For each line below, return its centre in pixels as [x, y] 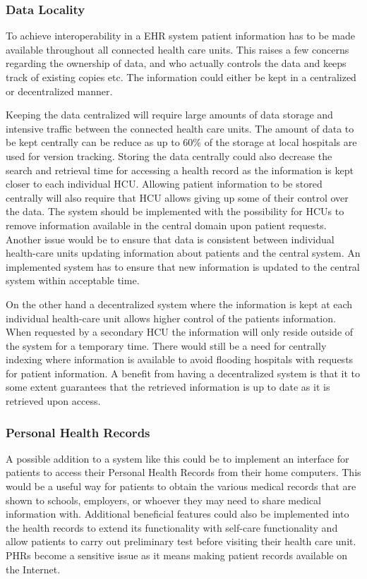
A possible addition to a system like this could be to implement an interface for [178, 458]
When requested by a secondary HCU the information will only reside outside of [180, 332]
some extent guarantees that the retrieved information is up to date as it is [168, 387]
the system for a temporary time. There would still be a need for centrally [166, 345]
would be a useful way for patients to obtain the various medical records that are [181, 486]
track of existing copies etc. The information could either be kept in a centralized [181, 77]
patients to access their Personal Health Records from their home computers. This [183, 472]
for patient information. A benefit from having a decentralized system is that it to [183, 373]
